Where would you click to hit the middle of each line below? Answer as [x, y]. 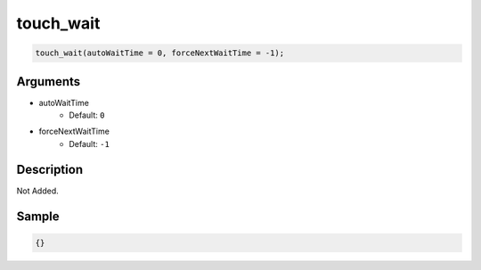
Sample [38, 216]
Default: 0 [87, 115]
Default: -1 [90, 143]
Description [50, 169]
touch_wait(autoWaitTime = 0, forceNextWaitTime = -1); [160, 53]
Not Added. [38, 191]
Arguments [49, 82]
